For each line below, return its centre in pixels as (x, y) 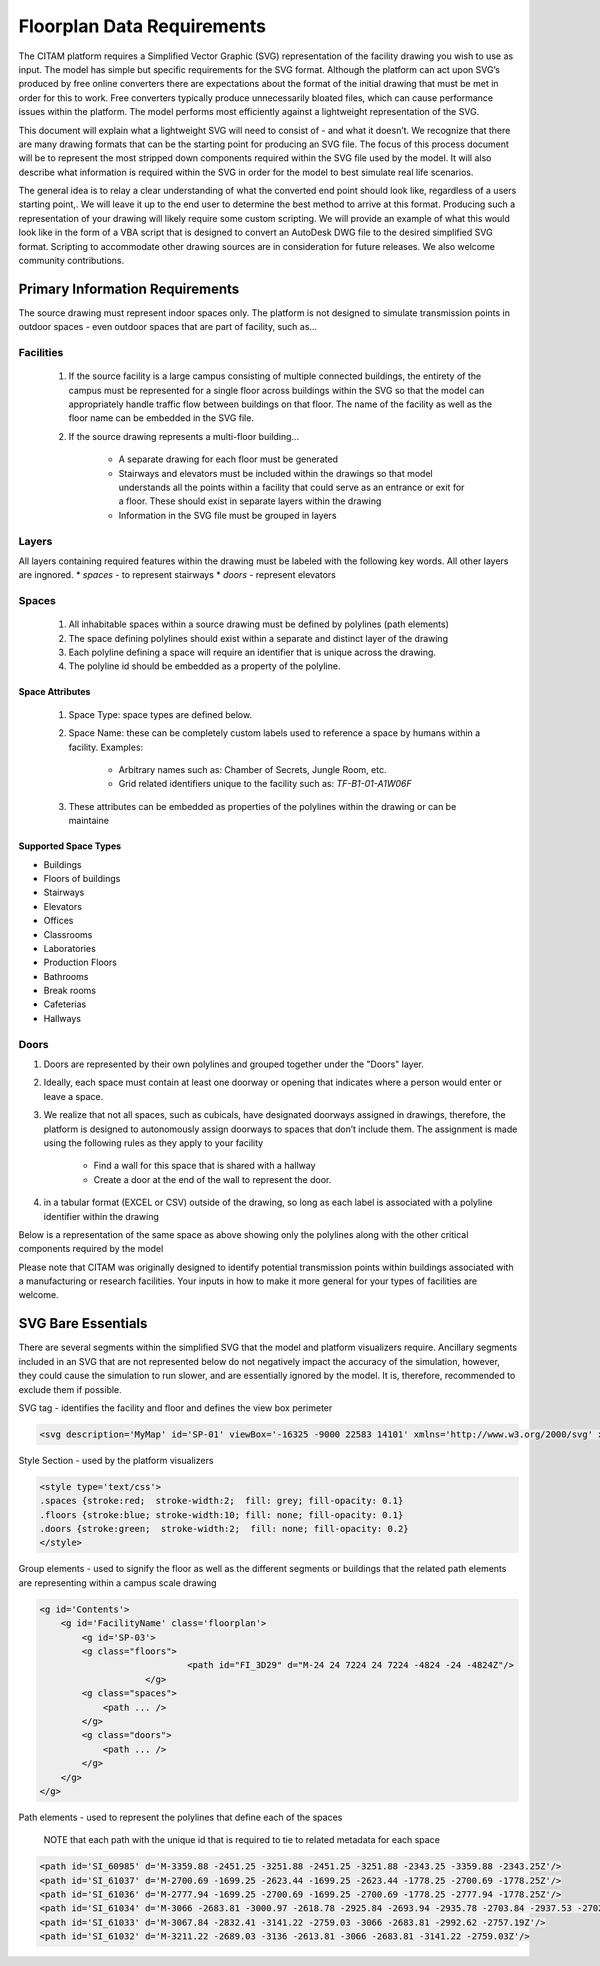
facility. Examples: (106, 747)
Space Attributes (54, 692)
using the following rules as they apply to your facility (153, 1142)
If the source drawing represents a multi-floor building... (184, 436)
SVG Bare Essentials (83, 1323)
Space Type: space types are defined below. (160, 714)
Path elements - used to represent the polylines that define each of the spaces (180, 1817)
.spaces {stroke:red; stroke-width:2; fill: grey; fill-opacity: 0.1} (221, 1501)
